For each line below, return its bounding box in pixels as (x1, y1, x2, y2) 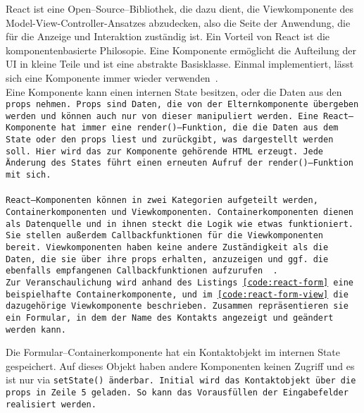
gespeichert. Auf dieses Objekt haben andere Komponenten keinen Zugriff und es (6, 358, 355, 373)
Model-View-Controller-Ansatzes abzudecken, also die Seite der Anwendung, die (6, 15, 351, 30)
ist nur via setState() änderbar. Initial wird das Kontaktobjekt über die (6, 372, 356, 387)
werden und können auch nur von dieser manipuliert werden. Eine (6, 111, 318, 121)
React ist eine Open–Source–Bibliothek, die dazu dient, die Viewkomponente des (6, 1, 354, 16)
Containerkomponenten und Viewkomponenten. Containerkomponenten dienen (6, 207, 353, 217)
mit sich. (6, 170, 51, 180)
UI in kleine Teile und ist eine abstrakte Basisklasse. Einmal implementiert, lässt (6, 56, 354, 71)
